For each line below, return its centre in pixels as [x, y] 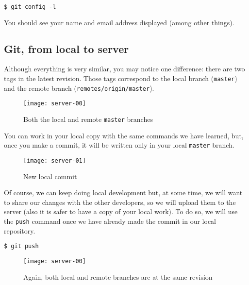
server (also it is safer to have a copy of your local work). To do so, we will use [121, 211]
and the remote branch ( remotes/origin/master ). [79, 88]
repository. [20, 230]
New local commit [50, 176]
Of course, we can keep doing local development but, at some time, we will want [123, 193]
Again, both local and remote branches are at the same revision [118, 277]
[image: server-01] [55, 160]
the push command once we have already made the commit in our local [110, 221]
